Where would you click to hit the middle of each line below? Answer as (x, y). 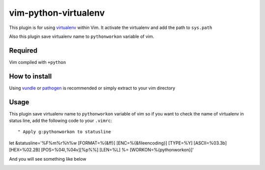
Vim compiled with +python (38, 62)
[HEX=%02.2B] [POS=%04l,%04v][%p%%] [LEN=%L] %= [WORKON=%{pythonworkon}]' (101, 150)
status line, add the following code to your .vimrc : (61, 121)
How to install (30, 76)
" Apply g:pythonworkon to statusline (65, 132)
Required (23, 50)
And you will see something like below (48, 159)
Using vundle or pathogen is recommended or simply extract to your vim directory (92, 88)
